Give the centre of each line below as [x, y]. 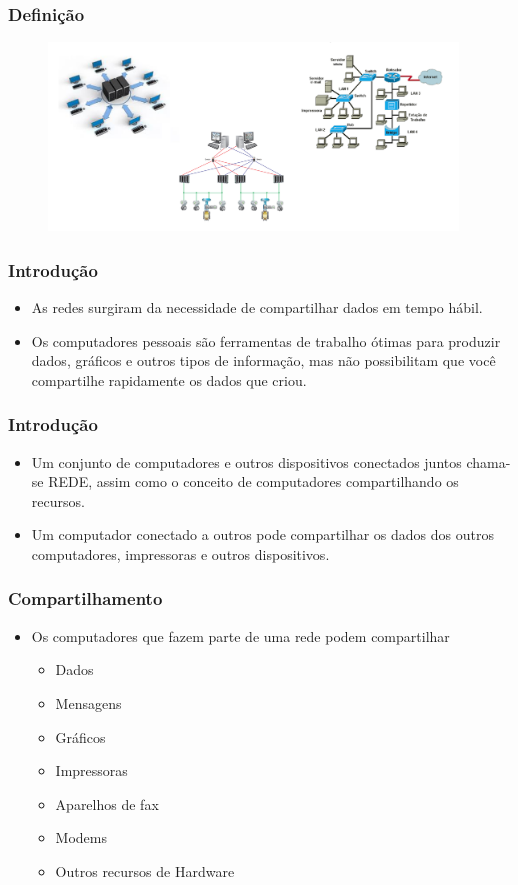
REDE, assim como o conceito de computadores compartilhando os [253, 481]
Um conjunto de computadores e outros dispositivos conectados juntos [246, 461]
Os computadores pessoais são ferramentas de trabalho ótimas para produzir [266, 340]
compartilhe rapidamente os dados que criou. [169, 379]
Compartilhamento [85, 598]
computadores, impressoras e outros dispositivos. [180, 553]
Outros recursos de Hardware [145, 870]
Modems [81, 837]
